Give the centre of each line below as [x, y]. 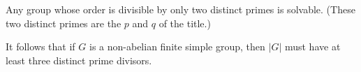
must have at [312, 46]
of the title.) [185, 23]
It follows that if [40, 46]
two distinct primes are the [64, 23]
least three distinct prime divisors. [79, 60]
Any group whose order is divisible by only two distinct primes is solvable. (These [180, 9]
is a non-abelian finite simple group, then [177, 46]
